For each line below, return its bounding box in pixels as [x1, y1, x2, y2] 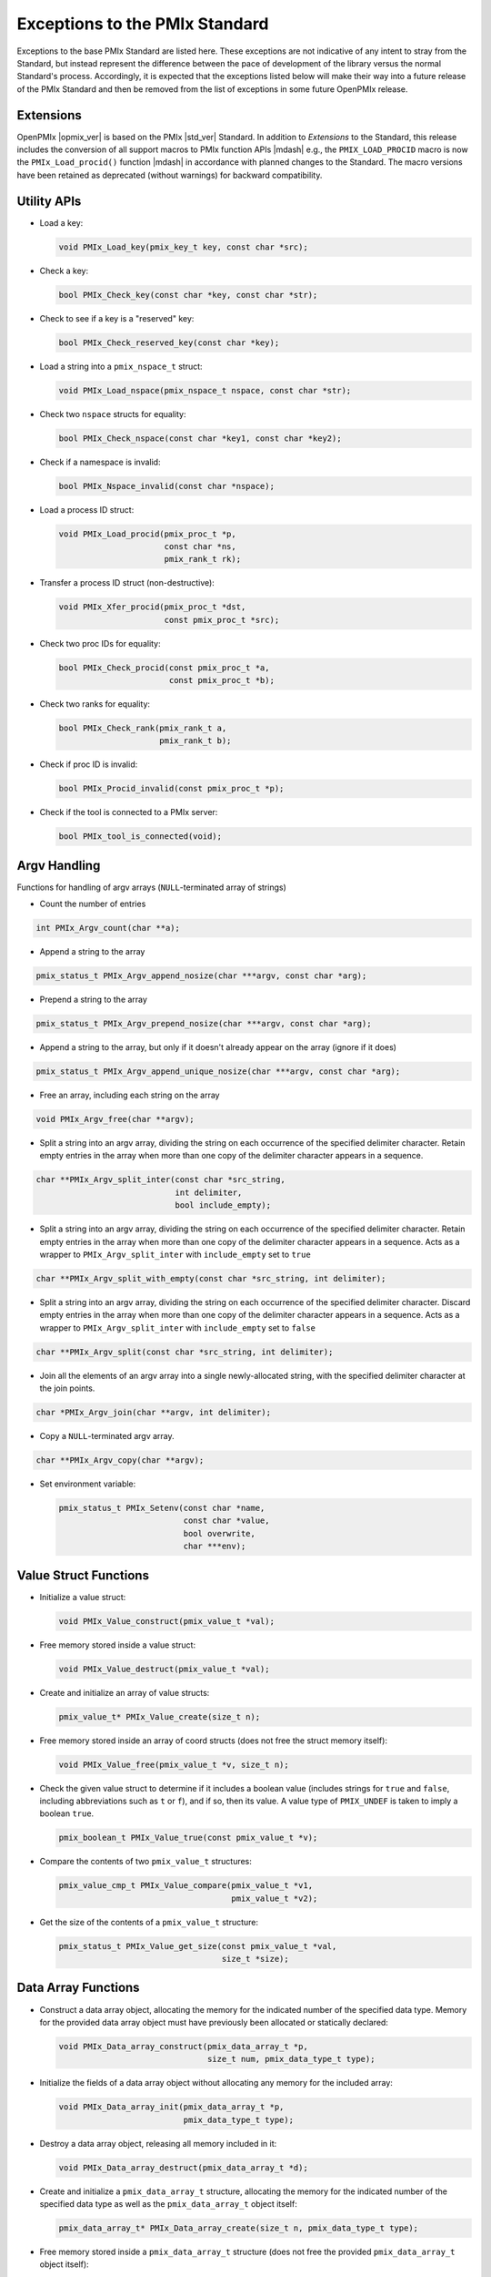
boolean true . [39, 1808, 95, 1819]
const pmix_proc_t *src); [164, 615, 280, 625]
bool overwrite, [183, 1528, 256, 1538]
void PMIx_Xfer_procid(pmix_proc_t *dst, [58, 602, 246, 612]
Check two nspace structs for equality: [39, 408, 186, 419]
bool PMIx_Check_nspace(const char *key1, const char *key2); [58, 433, 342, 444]
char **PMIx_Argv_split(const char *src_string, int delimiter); [35, 1346, 334, 1357]
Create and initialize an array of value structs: [39, 1687, 210, 1698]
